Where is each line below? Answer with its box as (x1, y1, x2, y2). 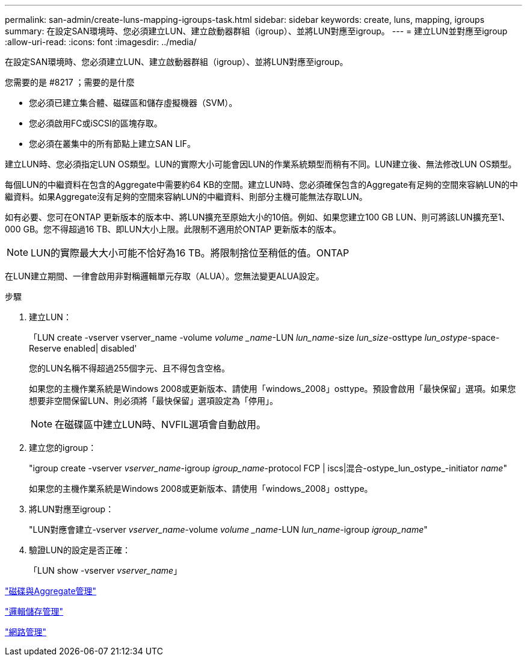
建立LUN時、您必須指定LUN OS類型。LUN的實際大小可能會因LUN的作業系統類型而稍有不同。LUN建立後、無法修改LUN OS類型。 (5, 159, 517, 169)
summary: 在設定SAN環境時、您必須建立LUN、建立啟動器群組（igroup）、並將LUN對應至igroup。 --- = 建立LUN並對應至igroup (5, 26, 508, 36)
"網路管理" (5, 627, 47, 637)
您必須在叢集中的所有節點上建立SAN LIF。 (29, 138, 196, 149)
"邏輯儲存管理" (5, 606, 64, 616)
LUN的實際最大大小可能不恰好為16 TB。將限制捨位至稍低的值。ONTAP (31, 247, 350, 259)
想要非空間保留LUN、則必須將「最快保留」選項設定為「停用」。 (29, 396, 278, 406)
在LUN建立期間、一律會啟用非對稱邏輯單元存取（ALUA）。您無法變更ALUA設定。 (5, 271, 324, 281)
